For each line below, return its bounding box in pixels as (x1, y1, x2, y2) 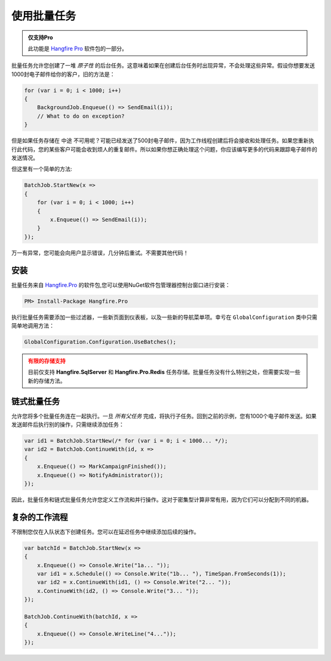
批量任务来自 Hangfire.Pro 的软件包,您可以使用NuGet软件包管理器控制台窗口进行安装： (11, 281, 231, 288)
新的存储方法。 (28, 377, 66, 384)
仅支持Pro (28, 34, 53, 41)
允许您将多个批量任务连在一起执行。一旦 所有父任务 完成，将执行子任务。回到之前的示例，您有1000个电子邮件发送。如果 (11, 412, 317, 419)
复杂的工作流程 (11, 512, 68, 522)
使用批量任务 (11, 9, 77, 23)
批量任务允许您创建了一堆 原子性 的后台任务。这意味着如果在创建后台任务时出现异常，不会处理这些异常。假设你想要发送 (11, 62, 315, 69)
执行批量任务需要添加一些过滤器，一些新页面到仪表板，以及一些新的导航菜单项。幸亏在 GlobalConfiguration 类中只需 (11, 313, 318, 321)
